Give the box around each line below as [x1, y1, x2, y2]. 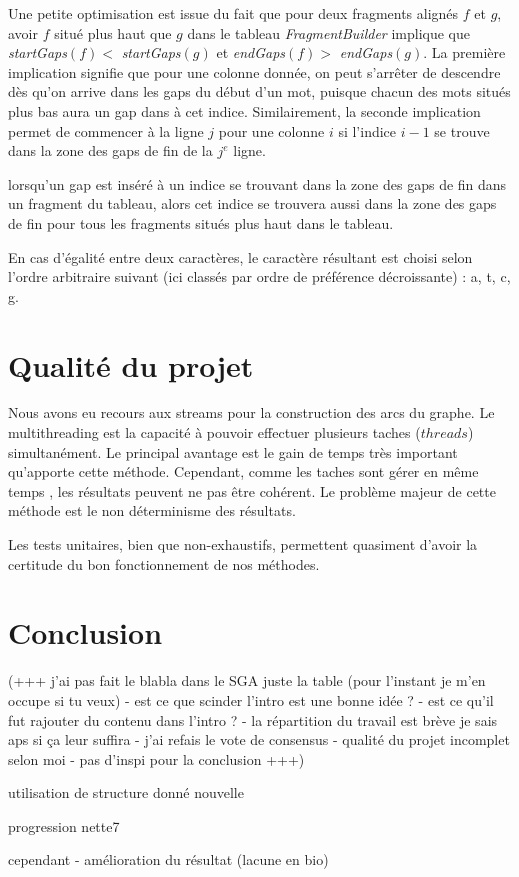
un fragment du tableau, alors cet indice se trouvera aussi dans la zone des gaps [8, 193, 497, 214]
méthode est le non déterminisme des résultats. [8, 500, 296, 521]
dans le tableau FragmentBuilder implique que [187, 22, 470, 43]
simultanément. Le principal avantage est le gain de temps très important [8, 441, 458, 462]
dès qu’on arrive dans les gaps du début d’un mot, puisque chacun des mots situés [8, 81, 511, 102]
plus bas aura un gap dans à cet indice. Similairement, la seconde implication [8, 100, 481, 121]
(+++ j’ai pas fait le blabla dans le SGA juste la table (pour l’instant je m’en [8, 670, 486, 691]
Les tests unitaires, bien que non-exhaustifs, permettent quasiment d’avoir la [8, 534, 478, 554]
